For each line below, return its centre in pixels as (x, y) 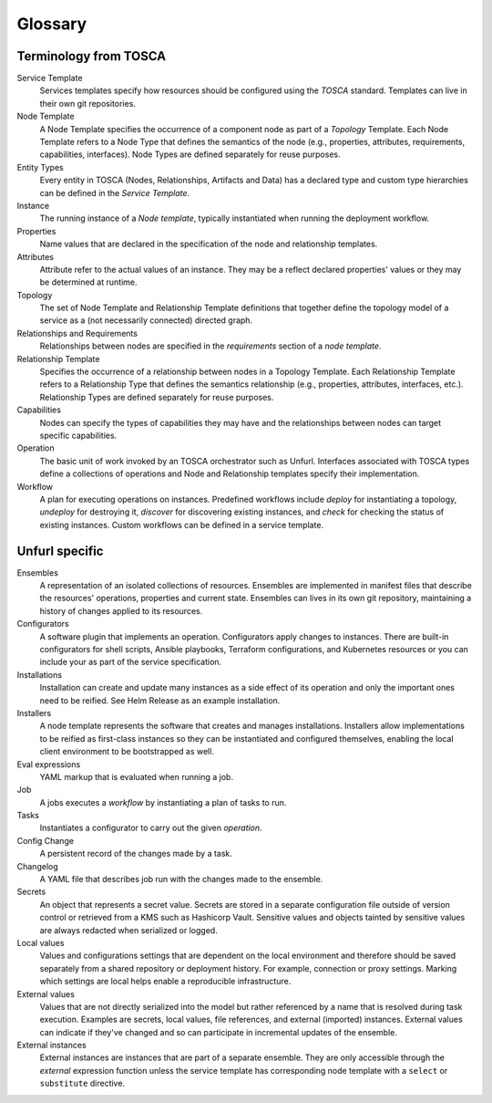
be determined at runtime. (88, 282)
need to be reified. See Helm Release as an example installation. (160, 700)
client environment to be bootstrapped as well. (127, 752)
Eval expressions (49, 764)
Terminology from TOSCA (92, 56)
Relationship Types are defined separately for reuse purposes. (157, 397)
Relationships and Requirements (77, 333)
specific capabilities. (78, 435)
